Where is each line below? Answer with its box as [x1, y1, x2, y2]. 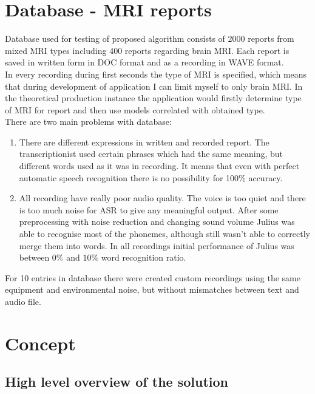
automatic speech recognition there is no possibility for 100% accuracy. [19, 171, 283, 184]
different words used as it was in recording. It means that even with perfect [19, 159, 300, 172]
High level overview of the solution [5, 372, 229, 391]
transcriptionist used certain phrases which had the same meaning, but [19, 147, 283, 160]
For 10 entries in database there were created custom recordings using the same [5, 271, 300, 284]
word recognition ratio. [101, 251, 186, 264]
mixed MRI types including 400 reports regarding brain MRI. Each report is [5, 44, 290, 56]
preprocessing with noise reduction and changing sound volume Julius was [19, 215, 295, 228]
